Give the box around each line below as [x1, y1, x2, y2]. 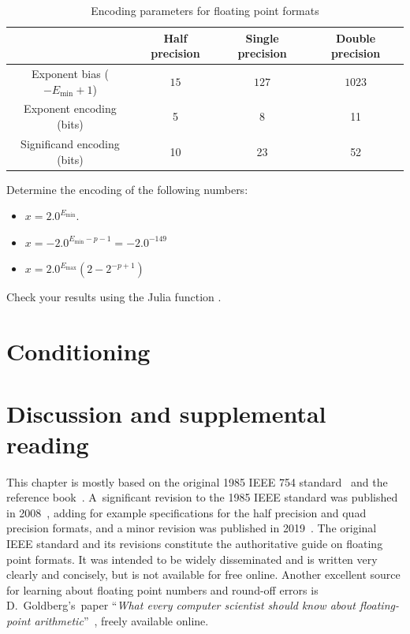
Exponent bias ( [31, 65, 109, 82]
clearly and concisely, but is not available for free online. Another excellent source [6, 566, 401, 583]
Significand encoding [20, 135, 120, 151]
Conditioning [6, 335, 151, 367]
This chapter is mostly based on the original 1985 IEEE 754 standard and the [6, 473, 388, 490]
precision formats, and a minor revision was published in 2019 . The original [6, 520, 377, 536]
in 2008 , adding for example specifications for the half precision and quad [6, 504, 367, 520]
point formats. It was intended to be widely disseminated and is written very [6, 550, 378, 567]
